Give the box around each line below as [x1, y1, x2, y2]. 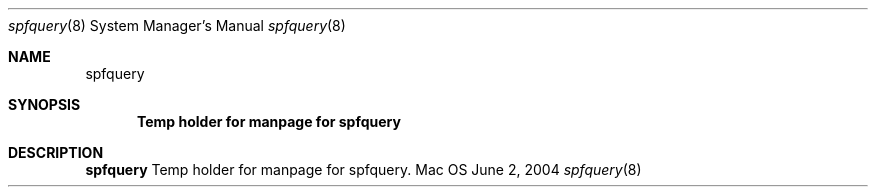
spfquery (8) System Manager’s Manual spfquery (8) [8, 17, 346, 34]
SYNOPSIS [8, 96, 81, 113]
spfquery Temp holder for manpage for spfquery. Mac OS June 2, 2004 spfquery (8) [85, 161, 642, 178]
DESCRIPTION [8, 144, 104, 161]
